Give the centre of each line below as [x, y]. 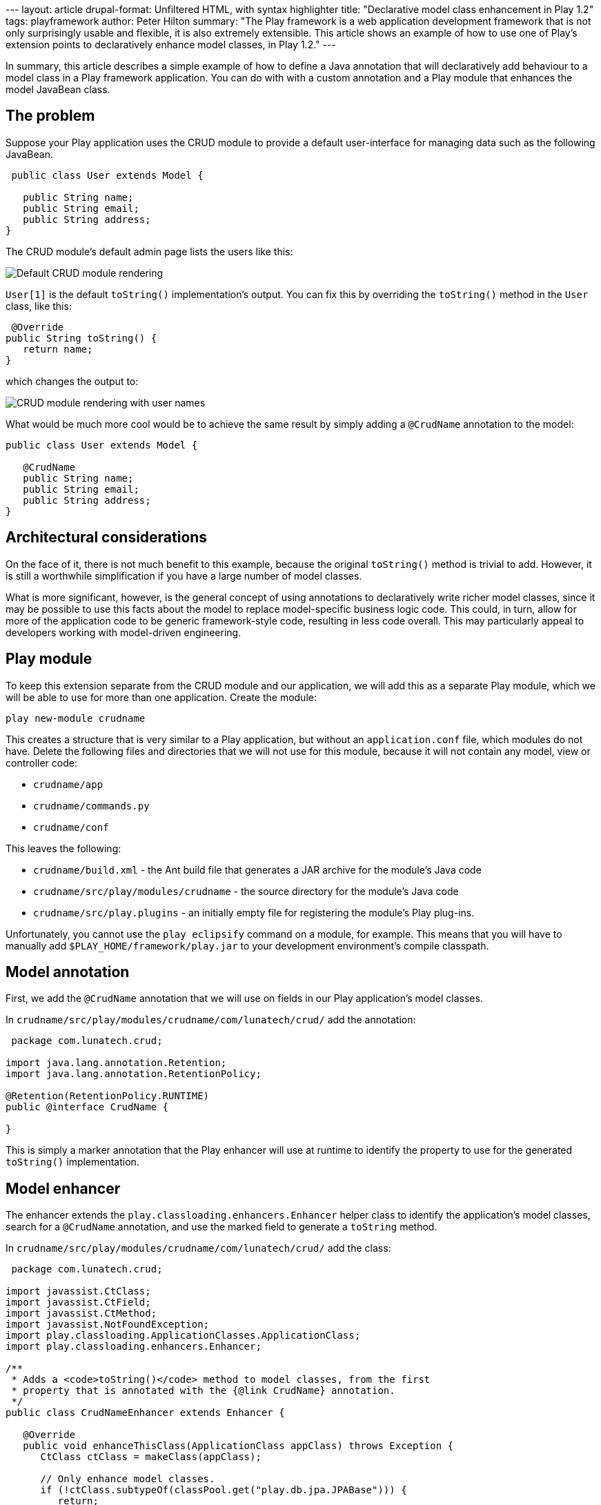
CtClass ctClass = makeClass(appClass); [151, 1457]
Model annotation [68, 972]
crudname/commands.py [91, 806]
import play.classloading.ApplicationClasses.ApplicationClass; [183, 1336]
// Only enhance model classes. [128, 1479]
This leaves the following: [63, 848]
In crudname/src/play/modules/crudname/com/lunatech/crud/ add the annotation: [211, 1020]
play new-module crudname [76, 718]
